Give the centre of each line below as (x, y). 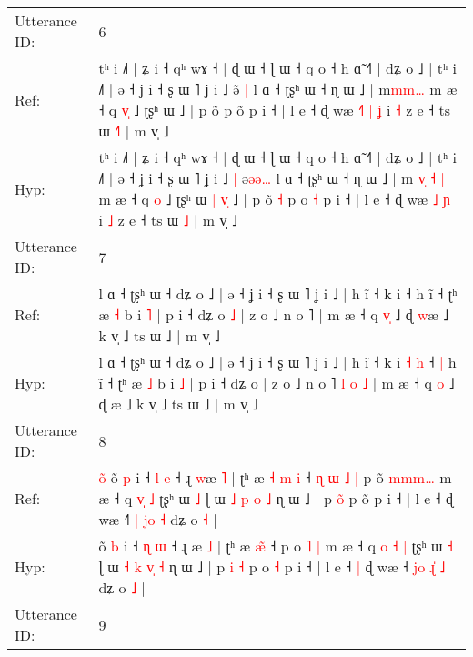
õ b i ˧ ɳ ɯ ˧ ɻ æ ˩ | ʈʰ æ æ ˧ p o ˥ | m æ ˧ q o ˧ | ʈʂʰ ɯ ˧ (276, 546)
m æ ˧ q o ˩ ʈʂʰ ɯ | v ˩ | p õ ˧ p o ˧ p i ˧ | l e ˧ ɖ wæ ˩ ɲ (274, 199)
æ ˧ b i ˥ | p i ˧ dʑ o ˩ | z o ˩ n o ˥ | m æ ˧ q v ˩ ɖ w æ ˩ (274, 314)
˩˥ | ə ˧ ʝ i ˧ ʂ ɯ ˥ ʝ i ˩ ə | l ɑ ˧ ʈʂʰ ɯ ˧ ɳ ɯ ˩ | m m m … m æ (278, 89)
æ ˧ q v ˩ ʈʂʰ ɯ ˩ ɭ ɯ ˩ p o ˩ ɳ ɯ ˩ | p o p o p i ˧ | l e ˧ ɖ (276, 498)
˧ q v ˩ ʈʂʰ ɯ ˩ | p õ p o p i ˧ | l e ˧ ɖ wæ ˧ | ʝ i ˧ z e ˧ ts (275, 110)
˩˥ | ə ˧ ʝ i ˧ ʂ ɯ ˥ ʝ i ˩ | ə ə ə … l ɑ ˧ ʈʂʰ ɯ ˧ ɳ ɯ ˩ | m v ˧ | (272, 178)
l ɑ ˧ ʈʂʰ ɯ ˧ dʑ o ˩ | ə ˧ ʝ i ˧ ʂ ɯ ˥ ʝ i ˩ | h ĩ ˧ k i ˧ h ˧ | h (277, 362)
